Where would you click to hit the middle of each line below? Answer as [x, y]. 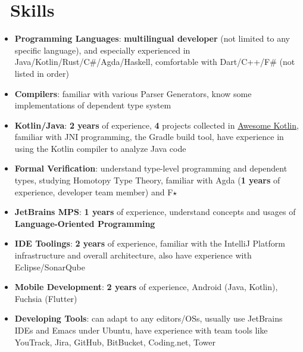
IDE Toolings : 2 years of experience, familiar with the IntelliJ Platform [150, 243]
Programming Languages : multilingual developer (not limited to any [152, 38]
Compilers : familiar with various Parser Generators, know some [133, 93]
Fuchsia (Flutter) [46, 298]
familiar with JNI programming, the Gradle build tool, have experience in [149, 137]
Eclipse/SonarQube [50, 267]
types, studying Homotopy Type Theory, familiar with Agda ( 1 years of [147, 180]
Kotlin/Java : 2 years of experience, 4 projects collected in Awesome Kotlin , [157, 125]
